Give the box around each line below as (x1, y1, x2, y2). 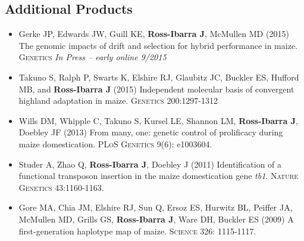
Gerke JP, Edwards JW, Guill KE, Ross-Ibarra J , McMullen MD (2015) (18, 27, 289, 40)
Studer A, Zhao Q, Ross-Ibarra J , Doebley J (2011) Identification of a (18, 157, 282, 170)
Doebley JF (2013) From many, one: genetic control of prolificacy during (18, 126, 283, 138)
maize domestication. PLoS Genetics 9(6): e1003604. (18, 137, 212, 150)
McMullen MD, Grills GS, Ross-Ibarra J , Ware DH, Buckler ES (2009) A (18, 212, 294, 225)
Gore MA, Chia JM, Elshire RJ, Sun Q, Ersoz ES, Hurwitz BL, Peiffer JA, (18, 201, 293, 214)
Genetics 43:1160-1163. (18, 181, 104, 193)
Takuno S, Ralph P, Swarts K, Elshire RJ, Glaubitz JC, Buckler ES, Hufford (18, 70, 299, 83)
